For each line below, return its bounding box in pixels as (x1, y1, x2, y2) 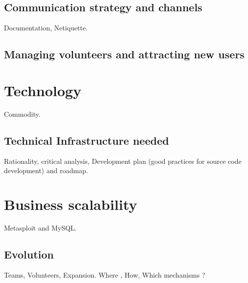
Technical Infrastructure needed (4, 132, 169, 148)
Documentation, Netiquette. (4, 23, 88, 33)
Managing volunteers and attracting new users (4, 47, 245, 62)
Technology (4, 80, 81, 100)
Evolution (4, 246, 54, 261)
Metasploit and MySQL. (4, 222, 77, 232)
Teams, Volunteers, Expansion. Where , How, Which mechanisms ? (4, 269, 205, 280)
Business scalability (4, 194, 137, 214)
